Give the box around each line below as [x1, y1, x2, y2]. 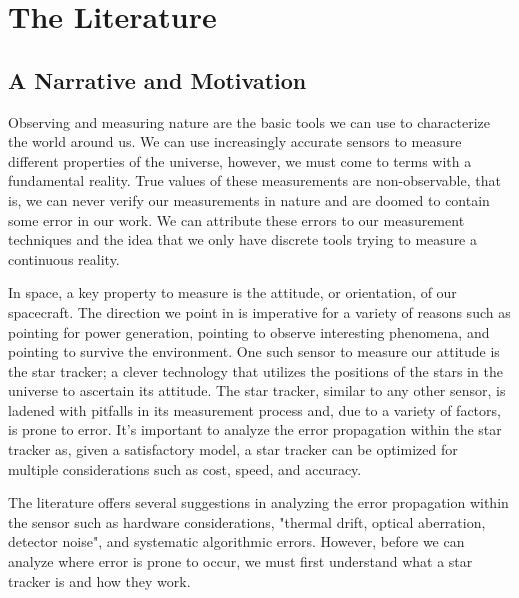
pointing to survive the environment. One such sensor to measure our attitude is [8, 341, 500, 362]
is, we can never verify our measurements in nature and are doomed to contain [8, 189, 490, 210]
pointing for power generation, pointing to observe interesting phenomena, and [8, 321, 490, 342]
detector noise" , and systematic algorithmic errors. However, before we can [8, 531, 465, 552]
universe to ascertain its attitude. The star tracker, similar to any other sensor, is [8, 380, 506, 401]
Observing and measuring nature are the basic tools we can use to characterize [8, 111, 491, 132]
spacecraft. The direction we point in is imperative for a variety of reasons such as [8, 301, 511, 322]
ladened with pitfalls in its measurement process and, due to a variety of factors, [8, 399, 501, 420]
